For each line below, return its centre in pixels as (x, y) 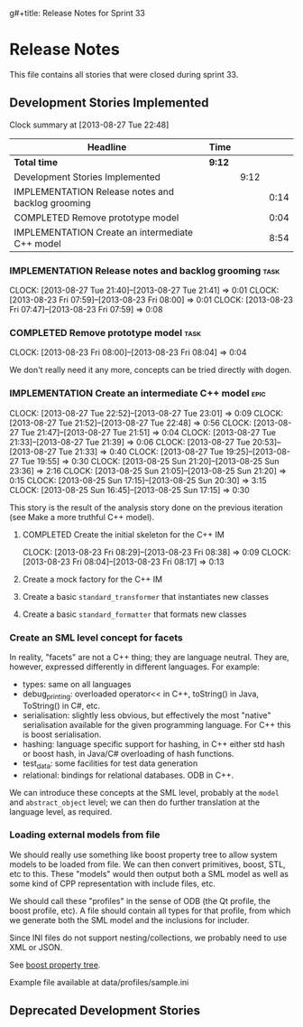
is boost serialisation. (62, 734)
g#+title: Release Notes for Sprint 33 (78, 13)
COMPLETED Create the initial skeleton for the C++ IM (124, 534)
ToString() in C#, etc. (61, 705)
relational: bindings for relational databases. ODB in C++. (128, 775)
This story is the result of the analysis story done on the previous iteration (147, 507)
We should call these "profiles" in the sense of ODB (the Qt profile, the (140, 901)
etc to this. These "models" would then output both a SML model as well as (149, 873)
